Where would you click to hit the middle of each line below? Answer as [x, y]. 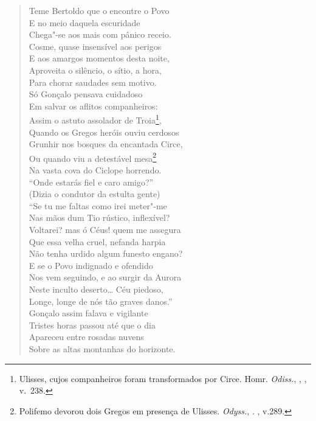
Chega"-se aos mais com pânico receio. [100, 34]
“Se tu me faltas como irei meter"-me [98, 205]
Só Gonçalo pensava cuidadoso [86, 94]
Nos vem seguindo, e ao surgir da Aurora [105, 277]
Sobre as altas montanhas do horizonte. [102, 348]
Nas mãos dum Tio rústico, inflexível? [99, 217]
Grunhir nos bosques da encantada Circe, [106, 144]
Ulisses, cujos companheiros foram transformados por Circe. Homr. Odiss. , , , [163, 378]
